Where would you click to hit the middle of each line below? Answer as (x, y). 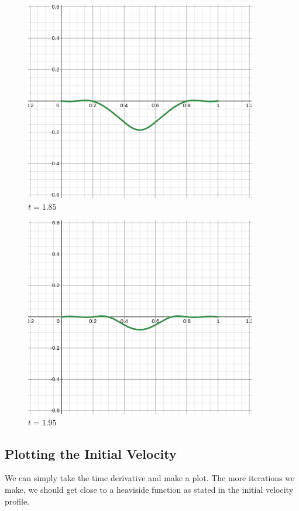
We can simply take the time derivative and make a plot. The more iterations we (150, 478)
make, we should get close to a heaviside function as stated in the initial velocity (149, 490)
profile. (17, 501)
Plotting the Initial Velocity (91, 453)
